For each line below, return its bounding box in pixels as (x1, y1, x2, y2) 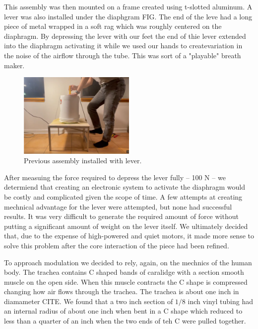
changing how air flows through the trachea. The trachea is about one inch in (4, 286, 239, 297)
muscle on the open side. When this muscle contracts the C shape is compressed (4, 276, 248, 287)
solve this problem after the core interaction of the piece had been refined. (4, 240, 229, 250)
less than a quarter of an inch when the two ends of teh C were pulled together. (4, 316, 246, 326)
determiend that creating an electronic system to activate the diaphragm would (4, 182, 246, 192)
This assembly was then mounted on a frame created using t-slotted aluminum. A (4, 1, 253, 11)
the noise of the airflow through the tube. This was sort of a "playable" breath (4, 50, 241, 60)
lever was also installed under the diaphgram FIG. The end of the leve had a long (4, 11, 252, 21)
